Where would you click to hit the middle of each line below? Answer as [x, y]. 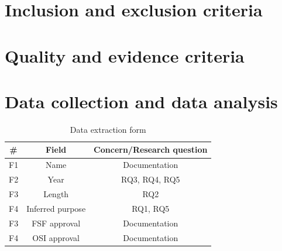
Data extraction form [108, 129]
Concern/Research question [151, 149]
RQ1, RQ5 [151, 208]
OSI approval [56, 237]
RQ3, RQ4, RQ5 [151, 179]
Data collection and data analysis [141, 101]
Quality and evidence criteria [125, 55]
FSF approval [56, 223]
